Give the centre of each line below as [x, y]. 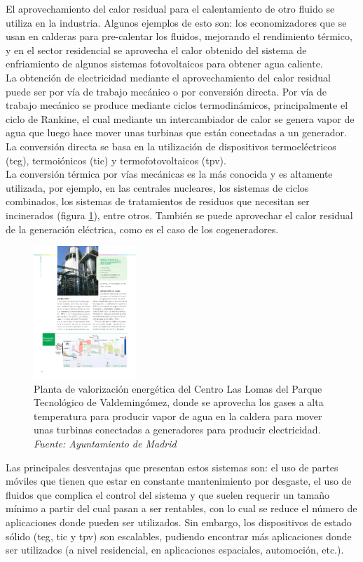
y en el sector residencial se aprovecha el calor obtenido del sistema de [156, 50]
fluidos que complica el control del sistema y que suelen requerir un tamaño [168, 494]
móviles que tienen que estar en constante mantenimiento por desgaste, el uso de [179, 481]
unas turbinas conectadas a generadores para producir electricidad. [177, 430]
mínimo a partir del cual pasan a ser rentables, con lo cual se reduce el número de [181, 508]
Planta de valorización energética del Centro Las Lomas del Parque [178, 388]
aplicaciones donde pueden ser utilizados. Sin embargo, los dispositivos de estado [179, 522]
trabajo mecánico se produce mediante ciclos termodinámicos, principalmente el [177, 105]
